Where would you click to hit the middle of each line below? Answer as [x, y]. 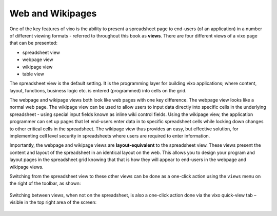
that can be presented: [33, 43]
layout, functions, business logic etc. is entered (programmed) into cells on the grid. [98, 90]
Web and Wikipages [53, 13]
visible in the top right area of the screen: [53, 202]
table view [33, 74]
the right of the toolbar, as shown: [45, 183]
